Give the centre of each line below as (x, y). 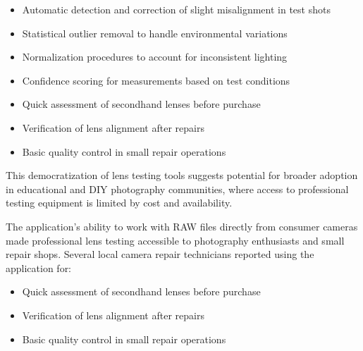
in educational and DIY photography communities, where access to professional (177, 189)
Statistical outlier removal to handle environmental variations (155, 33)
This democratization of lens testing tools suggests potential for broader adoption (182, 175)
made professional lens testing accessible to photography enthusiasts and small (175, 240)
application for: (39, 267)
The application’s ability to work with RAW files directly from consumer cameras (182, 226)
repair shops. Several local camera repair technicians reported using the (160, 254)
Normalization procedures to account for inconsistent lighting (155, 57)
